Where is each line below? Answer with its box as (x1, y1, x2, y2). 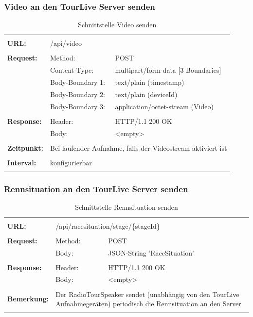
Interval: (7, 157, 36, 167)
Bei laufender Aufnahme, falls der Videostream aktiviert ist (50, 142, 227, 153)
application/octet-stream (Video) (115, 101, 214, 111)
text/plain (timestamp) (115, 77, 184, 87)
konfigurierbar (50, 157, 92, 167)
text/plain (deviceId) (115, 89, 178, 99)
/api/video (50, 38, 82, 48)
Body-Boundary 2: (50, 89, 105, 99)
